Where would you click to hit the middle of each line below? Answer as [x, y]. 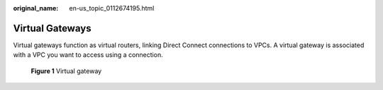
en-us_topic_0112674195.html [112, 8]
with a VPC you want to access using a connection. [88, 55]
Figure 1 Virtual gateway [66, 71]
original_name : [36, 8]
